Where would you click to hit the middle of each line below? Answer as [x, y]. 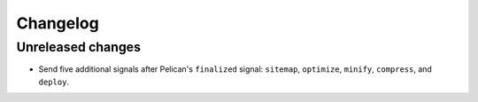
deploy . [54, 82]
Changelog [58, 23]
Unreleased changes [79, 47]
